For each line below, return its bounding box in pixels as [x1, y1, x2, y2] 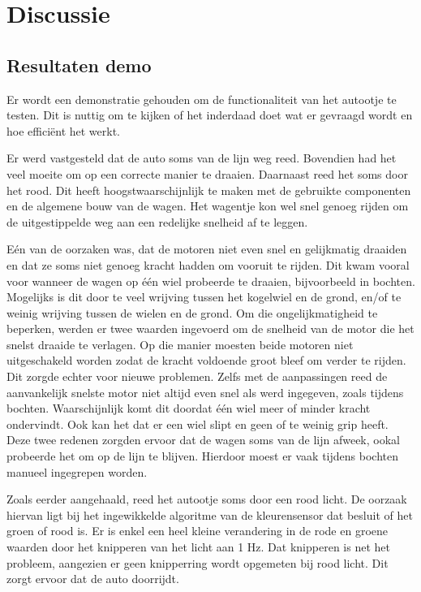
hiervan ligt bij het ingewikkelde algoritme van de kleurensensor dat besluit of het [6, 506, 413, 523]
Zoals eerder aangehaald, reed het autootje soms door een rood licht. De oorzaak [6, 490, 407, 508]
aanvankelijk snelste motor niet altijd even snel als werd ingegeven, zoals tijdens [6, 383, 404, 400]
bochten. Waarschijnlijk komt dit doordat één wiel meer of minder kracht [6, 400, 371, 417]
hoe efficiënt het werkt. [6, 122, 121, 139]
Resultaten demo [6, 52, 152, 77]
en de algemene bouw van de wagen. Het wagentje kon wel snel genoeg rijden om [6, 197, 409, 214]
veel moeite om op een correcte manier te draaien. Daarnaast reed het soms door [6, 165, 408, 182]
